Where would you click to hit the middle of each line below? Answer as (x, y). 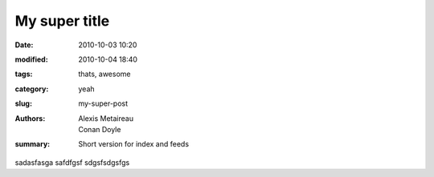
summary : (33, 144)
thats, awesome (104, 74)
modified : (31, 59)
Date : (24, 45)
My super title (62, 21)
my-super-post (103, 103)
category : (32, 89)
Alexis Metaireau (106, 118)
